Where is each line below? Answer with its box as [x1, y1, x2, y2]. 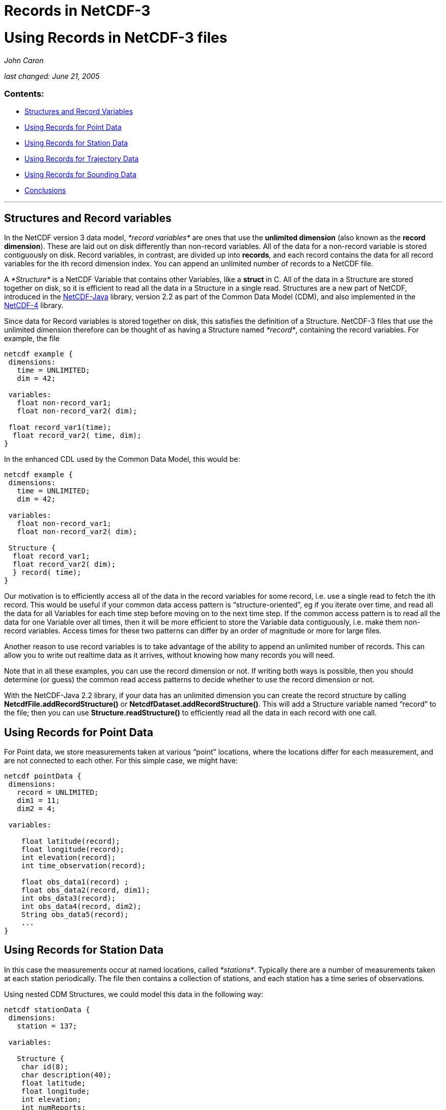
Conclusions [24, 186, 66, 195]
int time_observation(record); [21, 861, 146, 870]
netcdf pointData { [4, 771, 81, 780]
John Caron [4, 55, 44, 65]
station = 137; [17, 1021, 77, 1030]
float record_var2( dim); [12, 560, 116, 569]
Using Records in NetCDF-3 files [4, 29, 228, 46]
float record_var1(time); [8, 423, 111, 432]
